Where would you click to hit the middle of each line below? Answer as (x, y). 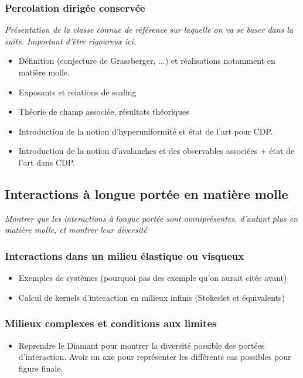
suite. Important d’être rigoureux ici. (71, 41)
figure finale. (41, 368)
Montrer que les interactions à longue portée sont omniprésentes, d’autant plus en (151, 218)
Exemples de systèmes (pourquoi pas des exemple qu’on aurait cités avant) (153, 278)
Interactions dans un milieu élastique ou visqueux (125, 255)
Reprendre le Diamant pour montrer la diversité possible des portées (142, 345)
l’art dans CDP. (47, 162)
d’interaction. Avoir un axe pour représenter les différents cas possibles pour (155, 357)
